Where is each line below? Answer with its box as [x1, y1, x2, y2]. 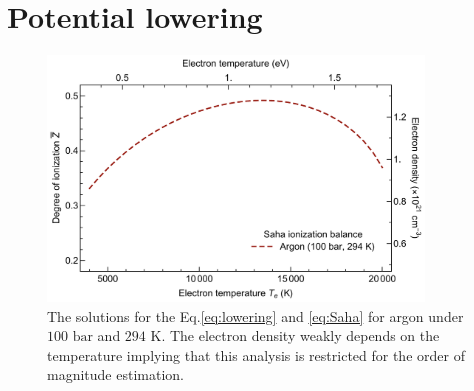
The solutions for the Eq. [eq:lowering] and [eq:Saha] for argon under [47, 305, 464, 326]
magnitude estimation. [47, 364, 184, 385]
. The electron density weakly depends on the [161, 325, 440, 346]
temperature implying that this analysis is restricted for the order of [47, 344, 465, 365]
